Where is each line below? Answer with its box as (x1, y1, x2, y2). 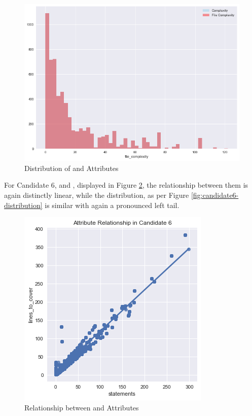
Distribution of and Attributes (24, 162, 119, 173)
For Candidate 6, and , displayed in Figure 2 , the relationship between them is (4, 180, 248, 190)
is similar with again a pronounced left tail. (45, 199, 179, 210)
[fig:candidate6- (191, 189, 239, 200)
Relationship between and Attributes (24, 402, 139, 412)
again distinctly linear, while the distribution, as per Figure (4, 189, 189, 200)
